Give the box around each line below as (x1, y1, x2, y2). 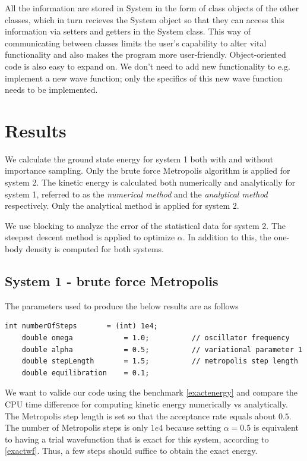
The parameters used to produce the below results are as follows (5, 299, 239, 312)
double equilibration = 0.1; (21, 368, 150, 377)
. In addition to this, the (182, 231, 271, 243)
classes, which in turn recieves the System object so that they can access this (5, 13, 284, 26)
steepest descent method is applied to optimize (5, 231, 175, 243)
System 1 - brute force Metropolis (5, 272, 219, 290)
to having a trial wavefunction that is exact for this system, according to (5, 432, 269, 445)
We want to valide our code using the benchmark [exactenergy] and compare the (5, 386, 297, 399)
